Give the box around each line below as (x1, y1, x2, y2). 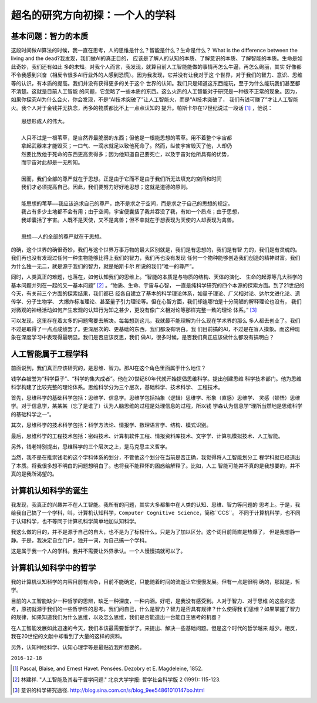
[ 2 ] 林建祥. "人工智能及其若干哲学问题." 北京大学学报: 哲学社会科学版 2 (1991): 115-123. (12, 676, 221, 683)
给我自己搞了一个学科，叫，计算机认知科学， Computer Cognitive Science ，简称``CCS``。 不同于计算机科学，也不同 (11, 509, 301, 517)
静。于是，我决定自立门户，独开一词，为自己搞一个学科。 (11, 537, 150, 544)
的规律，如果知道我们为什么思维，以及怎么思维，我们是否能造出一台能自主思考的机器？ (11, 614, 222, 621)
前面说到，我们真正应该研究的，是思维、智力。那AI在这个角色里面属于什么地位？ (11, 364, 207, 371)
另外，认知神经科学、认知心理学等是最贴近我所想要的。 (11, 644, 145, 651)
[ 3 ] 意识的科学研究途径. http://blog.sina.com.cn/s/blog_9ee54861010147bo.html (12, 687, 205, 694)
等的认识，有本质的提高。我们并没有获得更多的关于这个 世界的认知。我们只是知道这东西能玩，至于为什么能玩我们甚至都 (11, 79, 301, 86)
